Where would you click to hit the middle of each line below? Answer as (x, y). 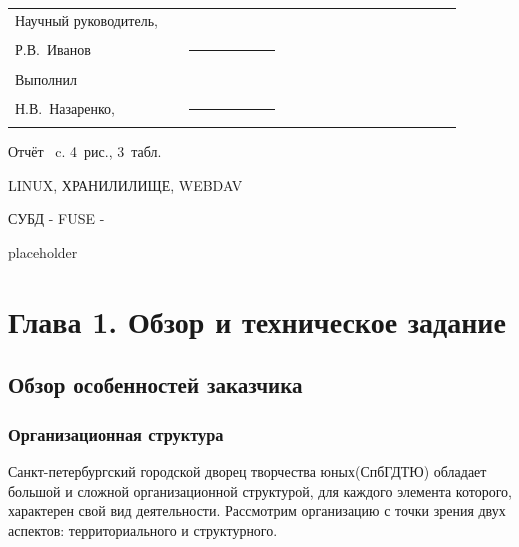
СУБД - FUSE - (56, 218)
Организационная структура (116, 433)
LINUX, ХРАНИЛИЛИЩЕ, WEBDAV (125, 184)
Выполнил (46, 78)
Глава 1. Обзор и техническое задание (257, 320)
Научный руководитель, (86, 19)
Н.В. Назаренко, (65, 108)
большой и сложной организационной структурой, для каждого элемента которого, (260, 490)
